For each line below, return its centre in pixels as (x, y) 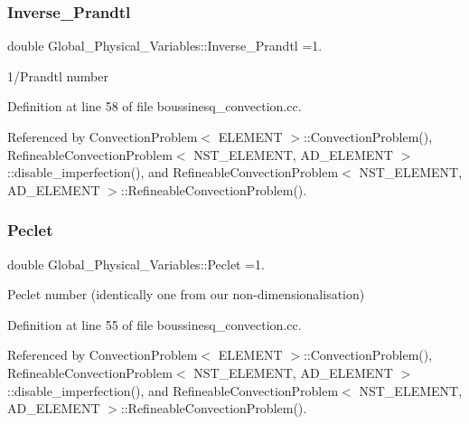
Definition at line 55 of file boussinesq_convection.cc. (155, 324)
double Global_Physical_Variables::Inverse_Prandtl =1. (165, 46)
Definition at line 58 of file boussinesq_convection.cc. (155, 106)
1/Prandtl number (58, 75)
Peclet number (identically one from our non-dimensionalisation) (186, 294)
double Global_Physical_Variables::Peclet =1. (136, 264)
